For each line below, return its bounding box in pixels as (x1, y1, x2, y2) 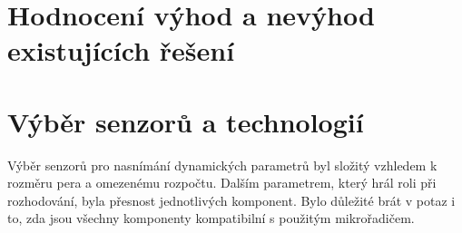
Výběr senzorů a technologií (7, 102, 364, 140)
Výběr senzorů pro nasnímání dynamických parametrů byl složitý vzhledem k (7, 155, 437, 174)
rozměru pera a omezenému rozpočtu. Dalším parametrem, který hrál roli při (7, 173, 437, 192)
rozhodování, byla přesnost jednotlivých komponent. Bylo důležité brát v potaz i (7, 190, 456, 209)
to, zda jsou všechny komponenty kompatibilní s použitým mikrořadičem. (7, 209, 415, 228)
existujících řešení (7, 32, 235, 69)
